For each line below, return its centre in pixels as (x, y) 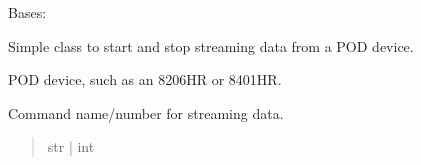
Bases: (27, 12)
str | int (71, 146)
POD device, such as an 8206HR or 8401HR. (145, 79)
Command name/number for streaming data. (146, 112)
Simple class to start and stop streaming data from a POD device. (211, 45)
